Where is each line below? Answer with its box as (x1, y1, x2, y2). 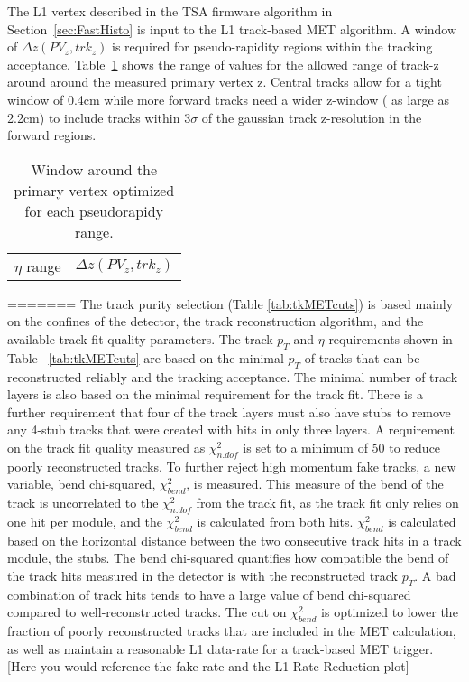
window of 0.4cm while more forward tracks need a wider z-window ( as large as (7, 89, 450, 108)
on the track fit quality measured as (7, 437, 206, 456)
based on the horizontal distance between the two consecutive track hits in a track (7, 530, 462, 549)
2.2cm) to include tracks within (7, 107, 180, 126)
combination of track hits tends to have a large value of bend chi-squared (7, 584, 411, 603)
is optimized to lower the (321, 603, 458, 621)
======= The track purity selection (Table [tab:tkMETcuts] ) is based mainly (7, 294, 454, 313)
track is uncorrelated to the (7, 493, 159, 512)
